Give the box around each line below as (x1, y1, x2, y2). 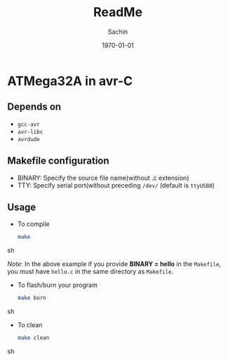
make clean (17, 334, 50, 341)
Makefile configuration (7, 155, 110, 167)
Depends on (7, 101, 62, 113)
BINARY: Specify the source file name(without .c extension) (17, 173, 189, 182)
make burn (17, 294, 47, 302)
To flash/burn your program (17, 281, 98, 289)
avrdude (17, 136, 40, 143)
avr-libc (17, 128, 43, 136)
